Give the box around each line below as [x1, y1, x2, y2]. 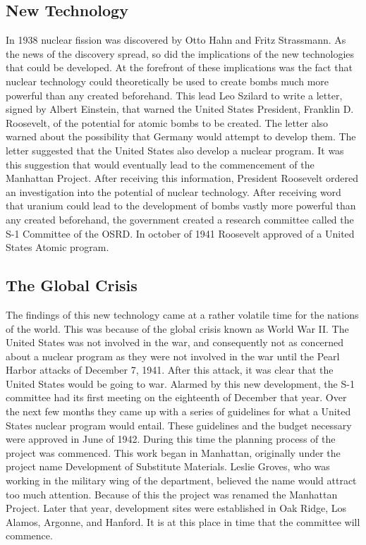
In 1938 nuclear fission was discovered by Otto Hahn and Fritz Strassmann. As [6, 32, 346, 47]
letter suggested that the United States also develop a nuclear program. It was [6, 142, 344, 157]
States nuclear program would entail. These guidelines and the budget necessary [6, 417, 352, 432]
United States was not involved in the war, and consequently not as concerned [6, 335, 344, 350]
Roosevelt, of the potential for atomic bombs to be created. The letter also [6, 115, 329, 130]
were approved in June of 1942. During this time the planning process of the [6, 431, 336, 446]
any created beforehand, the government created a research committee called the [6, 212, 354, 226]
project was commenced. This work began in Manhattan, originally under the [6, 445, 341, 460]
